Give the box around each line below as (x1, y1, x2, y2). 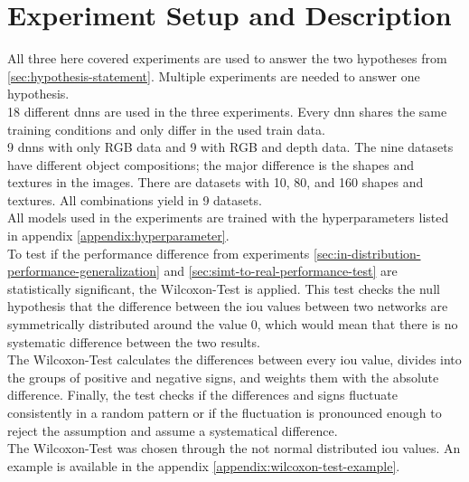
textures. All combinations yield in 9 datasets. (7, 190, 262, 209)
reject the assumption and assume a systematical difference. (7, 421, 338, 439)
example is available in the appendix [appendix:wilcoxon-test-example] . (7, 456, 400, 475)
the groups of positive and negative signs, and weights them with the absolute (7, 367, 439, 386)
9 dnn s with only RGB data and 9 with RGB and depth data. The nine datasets (7, 137, 454, 156)
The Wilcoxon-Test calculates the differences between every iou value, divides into (7, 350, 462, 369)
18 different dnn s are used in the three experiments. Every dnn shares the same (7, 101, 447, 120)
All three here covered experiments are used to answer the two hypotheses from (7, 49, 447, 68)
